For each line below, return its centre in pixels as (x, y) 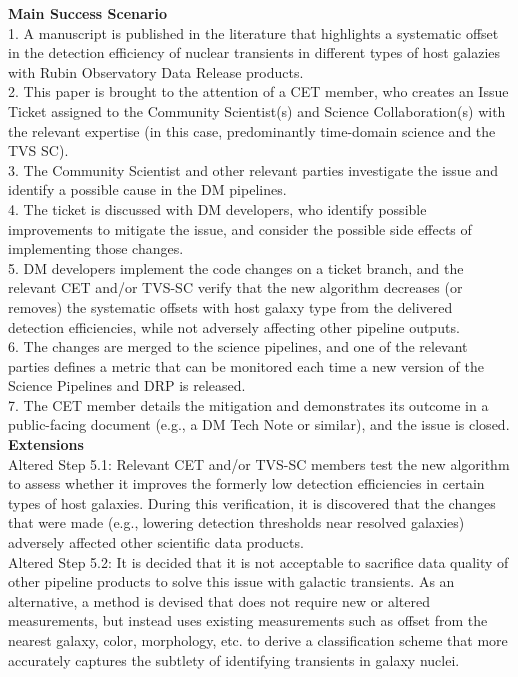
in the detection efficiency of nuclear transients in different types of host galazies (254, 52)
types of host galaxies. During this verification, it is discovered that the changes (252, 502)
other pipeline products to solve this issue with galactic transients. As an (231, 581)
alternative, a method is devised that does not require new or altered (219, 600)
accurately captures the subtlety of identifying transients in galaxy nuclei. (234, 659)
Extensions (46, 444)
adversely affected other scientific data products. (156, 542)
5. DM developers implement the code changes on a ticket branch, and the (236, 267)
